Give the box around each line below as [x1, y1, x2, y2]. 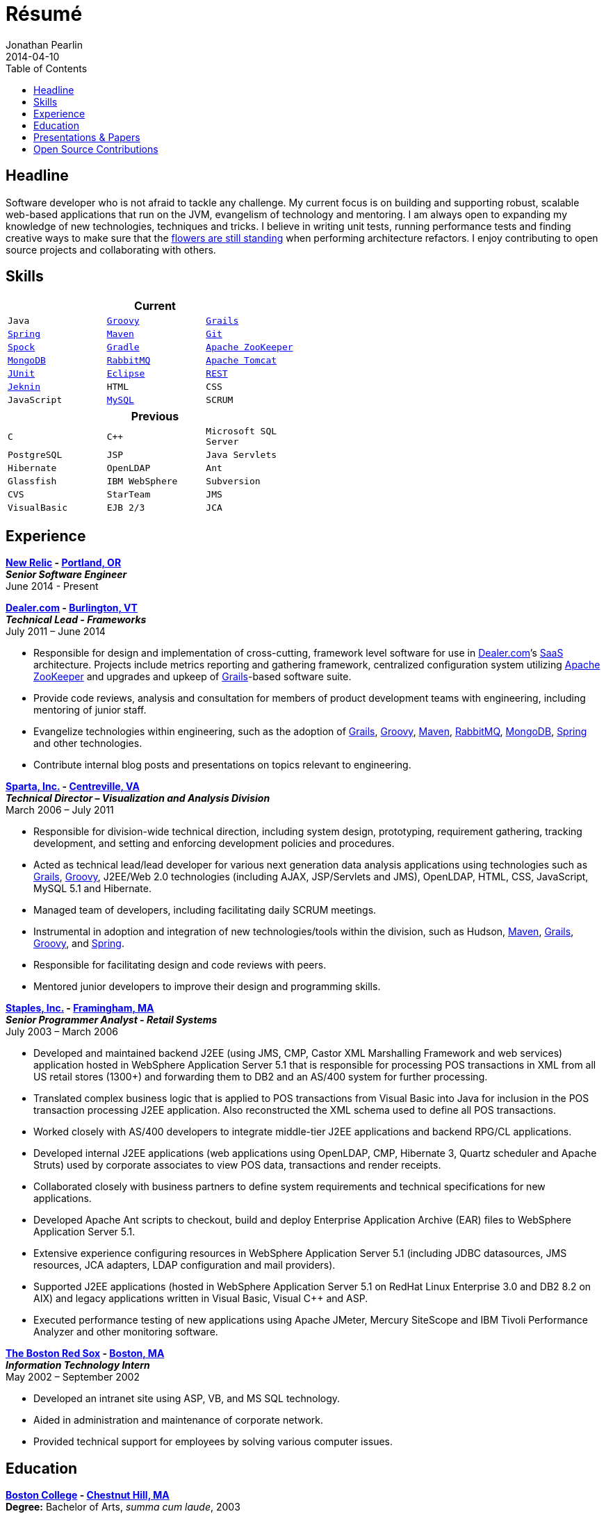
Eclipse [106, 368, 145, 379]
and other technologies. [33, 737, 142, 750]
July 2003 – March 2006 [6, 1026, 118, 1038]
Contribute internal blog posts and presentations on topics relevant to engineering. [33, 759, 411, 771]
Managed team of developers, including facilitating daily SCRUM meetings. [33, 904, 377, 916]
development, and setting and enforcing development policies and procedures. [33, 837, 395, 850]
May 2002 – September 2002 [6, 1371, 140, 1383]
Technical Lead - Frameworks [6, 614, 147, 626]
